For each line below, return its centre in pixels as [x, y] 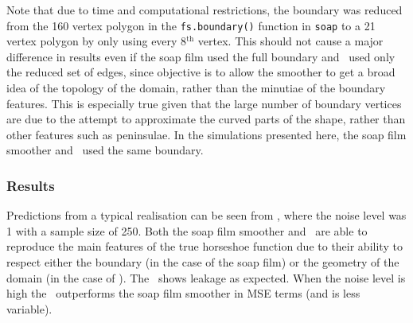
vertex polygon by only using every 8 [97, 41]
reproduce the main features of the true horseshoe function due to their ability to [205, 246]
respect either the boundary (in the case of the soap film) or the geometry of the [203, 262]
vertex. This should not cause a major [290, 41]
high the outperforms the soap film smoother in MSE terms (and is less [183, 293]
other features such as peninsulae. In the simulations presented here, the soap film [206, 134]
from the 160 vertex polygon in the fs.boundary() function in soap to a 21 [191, 25]
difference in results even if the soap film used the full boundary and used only [201, 56]
